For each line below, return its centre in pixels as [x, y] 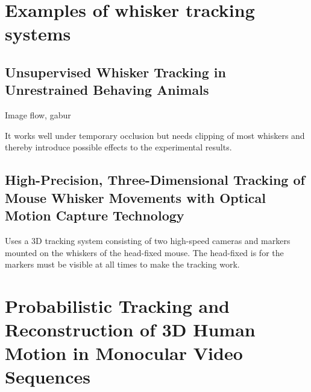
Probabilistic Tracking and [117, 305]
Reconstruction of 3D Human [130, 329]
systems [38, 34]
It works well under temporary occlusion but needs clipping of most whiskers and [155, 135]
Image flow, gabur [38, 115]
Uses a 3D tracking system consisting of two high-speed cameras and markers [148, 240]
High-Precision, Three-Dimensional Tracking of [155, 180]
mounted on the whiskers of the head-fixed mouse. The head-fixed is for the [144, 252]
